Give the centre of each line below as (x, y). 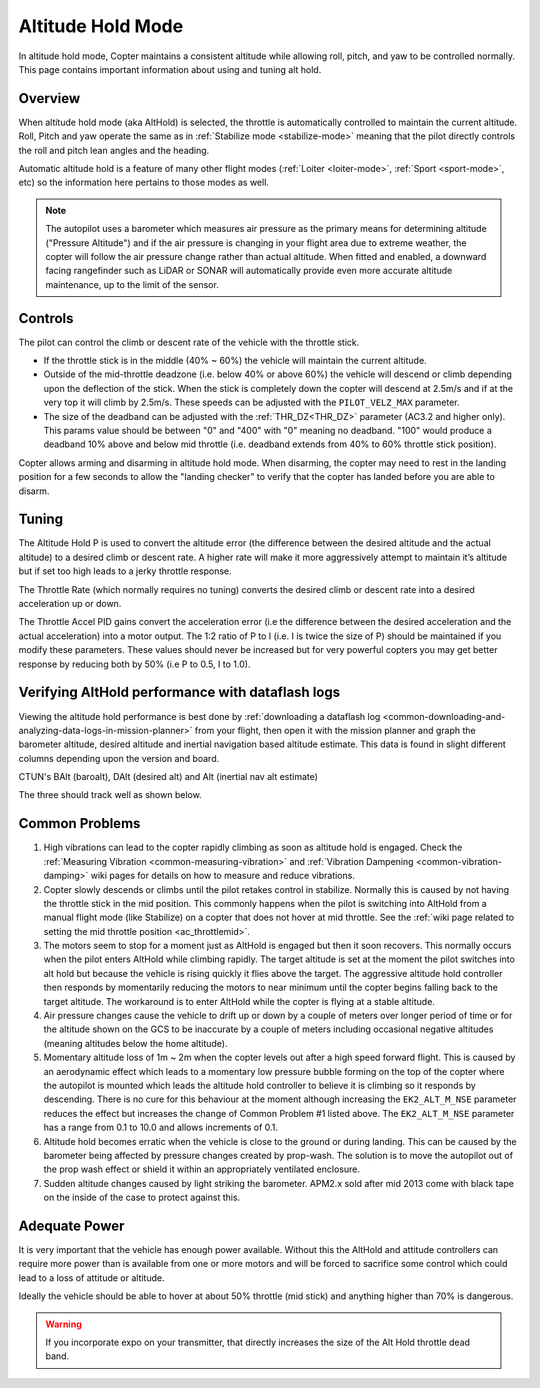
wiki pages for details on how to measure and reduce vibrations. (222, 876)
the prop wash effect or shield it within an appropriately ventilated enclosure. (201, 1169)
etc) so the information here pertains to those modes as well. (144, 182)
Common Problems (79, 823)
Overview (49, 98)
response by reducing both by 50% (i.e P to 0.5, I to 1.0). (134, 664)
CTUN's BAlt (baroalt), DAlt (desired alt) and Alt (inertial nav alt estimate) (168, 777)
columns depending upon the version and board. (119, 758)
